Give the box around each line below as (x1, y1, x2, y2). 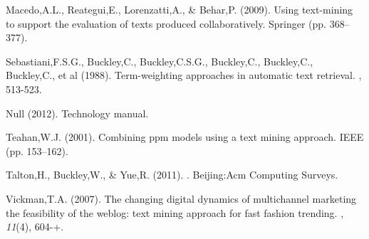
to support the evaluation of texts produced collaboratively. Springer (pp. (6, 16, 326, 31)
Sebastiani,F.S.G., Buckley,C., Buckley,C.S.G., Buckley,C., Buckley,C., (6, 53, 313, 68)
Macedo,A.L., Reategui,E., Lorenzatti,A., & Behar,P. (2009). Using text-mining (6, 2, 353, 16)
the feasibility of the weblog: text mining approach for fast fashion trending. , (6, 205, 344, 220)
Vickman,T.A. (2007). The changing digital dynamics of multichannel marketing (6, 191, 357, 206)
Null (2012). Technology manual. (6, 105, 149, 120)
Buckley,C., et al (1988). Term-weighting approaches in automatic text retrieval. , (6, 68, 362, 83)
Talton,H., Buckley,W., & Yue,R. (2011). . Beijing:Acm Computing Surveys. (6, 167, 338, 182)
